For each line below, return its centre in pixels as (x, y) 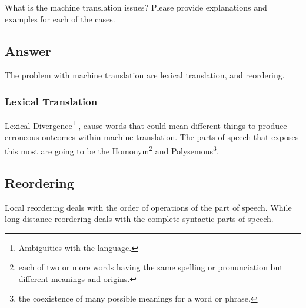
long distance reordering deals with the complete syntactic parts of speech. (139, 219)
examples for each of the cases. (60, 19)
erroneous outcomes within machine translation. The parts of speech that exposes (152, 137)
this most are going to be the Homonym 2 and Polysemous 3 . (112, 150)
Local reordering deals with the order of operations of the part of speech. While (148, 207)
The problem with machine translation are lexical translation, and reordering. (145, 75)
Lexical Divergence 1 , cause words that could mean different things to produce (146, 125)
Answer (28, 50)
